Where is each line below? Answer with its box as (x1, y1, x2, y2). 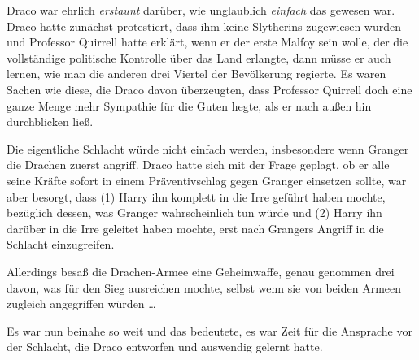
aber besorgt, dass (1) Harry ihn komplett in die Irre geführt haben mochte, (7, 188, 386, 205)
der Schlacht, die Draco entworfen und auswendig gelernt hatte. (7, 338, 323, 355)
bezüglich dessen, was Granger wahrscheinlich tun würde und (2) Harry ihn (7, 204, 382, 221)
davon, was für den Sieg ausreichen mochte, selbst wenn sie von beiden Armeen (7, 279, 402, 296)
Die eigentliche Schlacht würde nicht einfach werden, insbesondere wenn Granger (7, 140, 409, 157)
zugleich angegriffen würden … (7, 295, 156, 312)
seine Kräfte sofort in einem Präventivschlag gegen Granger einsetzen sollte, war (7, 171, 407, 189)
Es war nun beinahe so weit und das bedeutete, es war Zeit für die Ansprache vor (7, 322, 412, 339)
